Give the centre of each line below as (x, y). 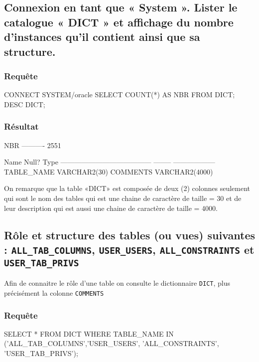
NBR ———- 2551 (33, 145)
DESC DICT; (25, 104)
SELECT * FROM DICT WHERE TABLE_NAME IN (89, 333)
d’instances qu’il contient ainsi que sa (102, 37)
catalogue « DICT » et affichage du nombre (119, 22)
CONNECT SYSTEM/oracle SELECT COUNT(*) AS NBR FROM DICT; (120, 94)
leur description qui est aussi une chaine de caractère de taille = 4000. (111, 208)
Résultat (21, 126)
